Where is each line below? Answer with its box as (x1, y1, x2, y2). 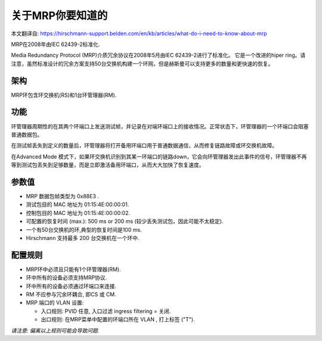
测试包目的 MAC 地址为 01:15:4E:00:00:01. (26, 201, 129, 208)
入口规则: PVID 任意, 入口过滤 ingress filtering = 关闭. (41, 308, 171, 315)
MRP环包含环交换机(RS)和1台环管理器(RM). (11, 91, 117, 99)
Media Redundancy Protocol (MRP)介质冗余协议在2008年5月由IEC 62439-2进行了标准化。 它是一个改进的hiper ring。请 (11, 51, 306, 59)
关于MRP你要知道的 (11, 9, 108, 22)
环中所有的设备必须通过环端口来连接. (26, 282, 117, 290)
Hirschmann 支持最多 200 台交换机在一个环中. (26, 234, 140, 241)
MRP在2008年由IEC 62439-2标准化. (11, 41, 100, 48)
